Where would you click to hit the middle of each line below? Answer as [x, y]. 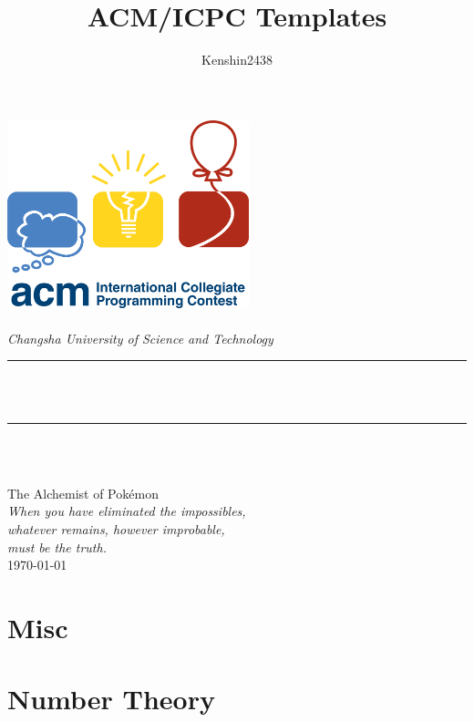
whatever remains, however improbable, [116, 528]
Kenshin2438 [237, 60]
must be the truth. [57, 547]
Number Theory [111, 699]
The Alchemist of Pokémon [83, 493]
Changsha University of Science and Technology [140, 338]
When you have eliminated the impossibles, [127, 511]
